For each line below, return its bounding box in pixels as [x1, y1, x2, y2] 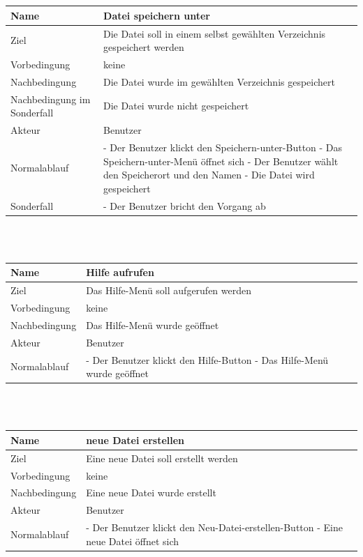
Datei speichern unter [103, 8, 210, 22]
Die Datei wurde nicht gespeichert [103, 98, 249, 113]
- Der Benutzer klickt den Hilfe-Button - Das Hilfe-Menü [86, 352, 329, 367]
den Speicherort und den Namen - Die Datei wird [103, 167, 315, 182]
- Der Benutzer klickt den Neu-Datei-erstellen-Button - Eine [86, 520, 343, 535]
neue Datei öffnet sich [86, 533, 179, 548]
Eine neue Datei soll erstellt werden [86, 450, 238, 465]
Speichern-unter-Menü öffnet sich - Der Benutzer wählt [103, 153, 339, 168]
